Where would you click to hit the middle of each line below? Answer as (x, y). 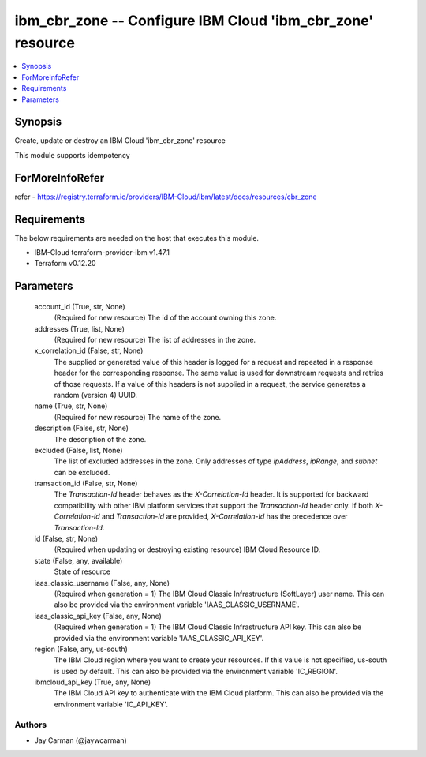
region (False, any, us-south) (81, 649)
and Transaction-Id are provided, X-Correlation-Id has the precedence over (224, 516)
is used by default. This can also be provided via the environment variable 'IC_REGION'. (196, 671)
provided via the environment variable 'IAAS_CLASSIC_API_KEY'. (159, 638)
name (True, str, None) (71, 406)
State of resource (82, 571)
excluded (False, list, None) (78, 450)
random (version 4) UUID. (96, 395)
